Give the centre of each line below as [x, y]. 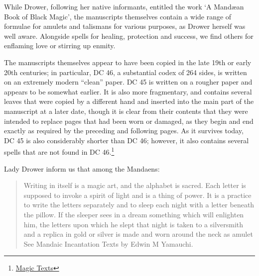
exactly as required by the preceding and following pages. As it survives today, [124, 131]
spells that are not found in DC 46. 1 [59, 151]
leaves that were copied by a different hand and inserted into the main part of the [129, 101]
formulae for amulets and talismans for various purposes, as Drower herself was [125, 26]
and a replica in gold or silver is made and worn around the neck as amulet [138, 234]
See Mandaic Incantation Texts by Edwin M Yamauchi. [108, 243]
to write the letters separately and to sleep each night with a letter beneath [139, 205]
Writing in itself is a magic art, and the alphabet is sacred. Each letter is [135, 185]
